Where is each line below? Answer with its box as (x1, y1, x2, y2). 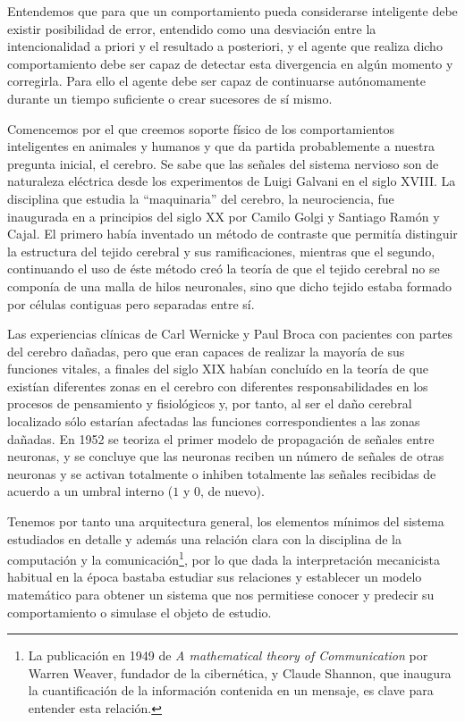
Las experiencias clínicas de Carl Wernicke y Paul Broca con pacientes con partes (7, 324, 453, 343)
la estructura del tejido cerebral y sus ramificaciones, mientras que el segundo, (7, 241, 435, 260)
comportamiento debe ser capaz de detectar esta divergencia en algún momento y (7, 54, 453, 72)
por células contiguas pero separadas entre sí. (7, 294, 255, 313)
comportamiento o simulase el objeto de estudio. (7, 602, 272, 621)
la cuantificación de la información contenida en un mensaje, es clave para (28, 681, 434, 700)
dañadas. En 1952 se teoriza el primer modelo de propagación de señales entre (7, 429, 435, 448)
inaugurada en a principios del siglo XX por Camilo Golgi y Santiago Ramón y (7, 206, 440, 225)
